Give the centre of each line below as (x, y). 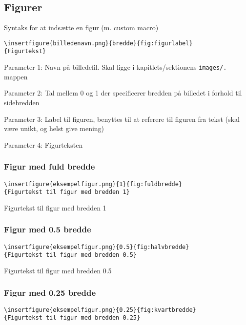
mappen (16, 76)
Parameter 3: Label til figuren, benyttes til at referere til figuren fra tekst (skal (122, 119)
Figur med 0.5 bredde (48, 229)
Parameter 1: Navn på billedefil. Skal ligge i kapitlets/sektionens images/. (115, 67)
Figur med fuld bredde (50, 166)
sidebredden (22, 102)
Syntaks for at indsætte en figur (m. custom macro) (81, 28)
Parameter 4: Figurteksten (43, 144)
